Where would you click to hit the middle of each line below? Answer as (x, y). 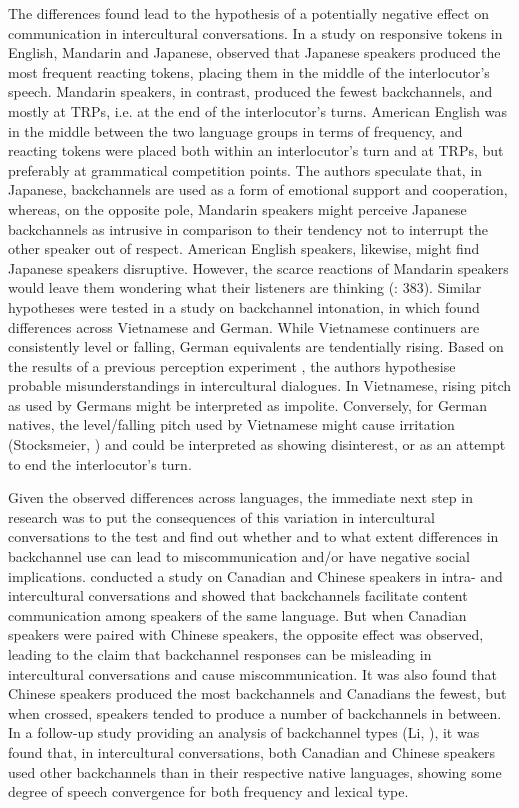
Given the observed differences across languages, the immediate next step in (240, 497)
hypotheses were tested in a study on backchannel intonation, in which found (244, 306)
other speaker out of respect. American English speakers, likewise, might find (244, 248)
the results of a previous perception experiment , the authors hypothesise (232, 365)
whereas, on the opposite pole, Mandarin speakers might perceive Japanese (237, 208)
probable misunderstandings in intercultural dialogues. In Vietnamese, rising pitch (260, 385)
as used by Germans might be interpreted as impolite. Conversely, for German (248, 404)
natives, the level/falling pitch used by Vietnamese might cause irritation (231, 424)
